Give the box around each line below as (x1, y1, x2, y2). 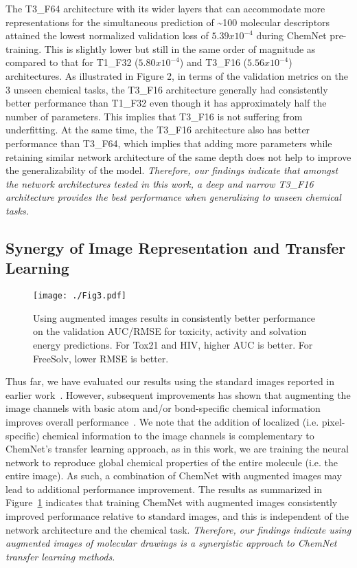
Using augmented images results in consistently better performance (33, 310, 315, 325)
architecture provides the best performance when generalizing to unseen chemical (5, 190, 341, 204)
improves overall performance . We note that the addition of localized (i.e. (5, 414, 319, 428)
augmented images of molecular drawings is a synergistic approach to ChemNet (5, 536, 337, 550)
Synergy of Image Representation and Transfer (5, 237, 346, 258)
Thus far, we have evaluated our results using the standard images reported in (5, 374, 335, 389)
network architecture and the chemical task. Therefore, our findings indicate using (5, 522, 352, 536)
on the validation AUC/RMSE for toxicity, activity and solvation (33, 324, 307, 338)
